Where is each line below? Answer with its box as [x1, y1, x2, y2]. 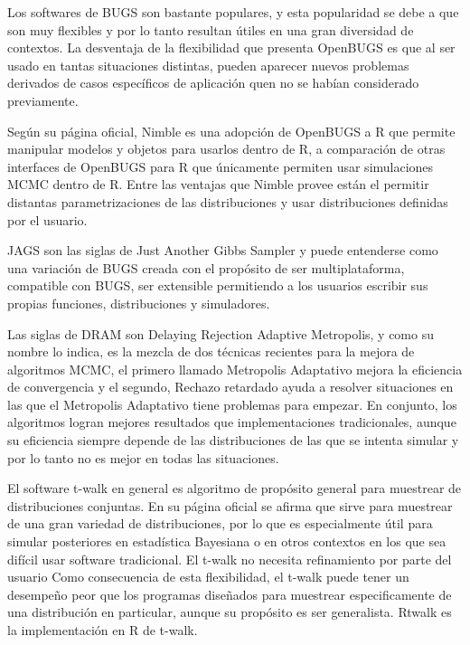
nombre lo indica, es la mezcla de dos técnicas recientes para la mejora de [7, 342, 415, 361]
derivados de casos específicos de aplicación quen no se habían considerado [7, 73, 419, 92]
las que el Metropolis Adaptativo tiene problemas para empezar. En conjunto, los [7, 394, 457, 413]
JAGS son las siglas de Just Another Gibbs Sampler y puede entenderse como [7, 241, 438, 260]
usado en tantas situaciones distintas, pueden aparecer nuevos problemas [7, 55, 409, 74]
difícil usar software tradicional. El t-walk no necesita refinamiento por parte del [7, 549, 452, 568]
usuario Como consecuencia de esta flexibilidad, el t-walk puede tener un [7, 567, 409, 586]
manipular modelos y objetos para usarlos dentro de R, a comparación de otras [7, 139, 446, 158]
